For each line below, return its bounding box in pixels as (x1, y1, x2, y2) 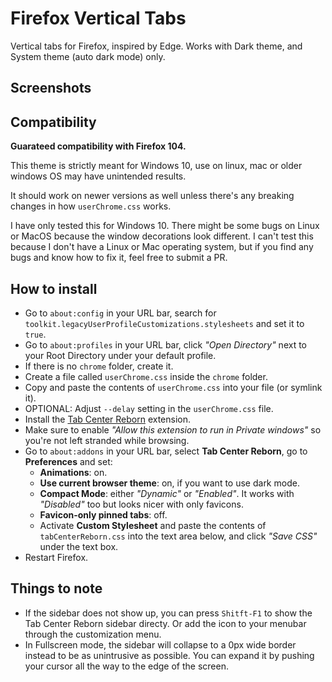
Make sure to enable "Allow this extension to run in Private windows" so (24, 423, 322, 436)
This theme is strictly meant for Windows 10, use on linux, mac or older (10, 160, 303, 172)
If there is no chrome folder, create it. (24, 360, 174, 372)
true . (24, 328, 47, 340)
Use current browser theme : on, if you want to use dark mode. (39, 477, 300, 489)
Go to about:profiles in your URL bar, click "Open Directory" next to (24, 338, 307, 351)
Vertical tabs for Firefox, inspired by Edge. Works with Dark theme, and (10, 40, 303, 52)
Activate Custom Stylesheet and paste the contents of (39, 519, 267, 531)
